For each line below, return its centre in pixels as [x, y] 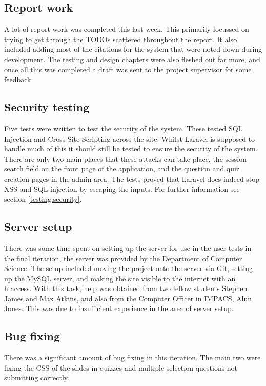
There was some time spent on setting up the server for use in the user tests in [128, 248]
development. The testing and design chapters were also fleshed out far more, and [132, 59]
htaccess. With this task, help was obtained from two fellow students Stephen [126, 288]
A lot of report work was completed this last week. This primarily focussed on [127, 29]
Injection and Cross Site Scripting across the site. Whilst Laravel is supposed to [130, 138]
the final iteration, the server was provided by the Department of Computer [123, 258]
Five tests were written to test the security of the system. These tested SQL [124, 128]
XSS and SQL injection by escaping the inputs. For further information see [122, 189]
